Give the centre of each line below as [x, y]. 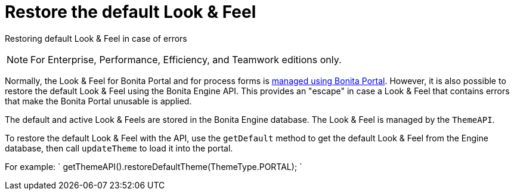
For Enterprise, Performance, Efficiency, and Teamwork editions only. [186, 59]
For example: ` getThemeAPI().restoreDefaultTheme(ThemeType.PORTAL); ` [154, 166]
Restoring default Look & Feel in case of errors [96, 38]
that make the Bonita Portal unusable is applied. [98, 101]
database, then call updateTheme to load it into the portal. [119, 148]
